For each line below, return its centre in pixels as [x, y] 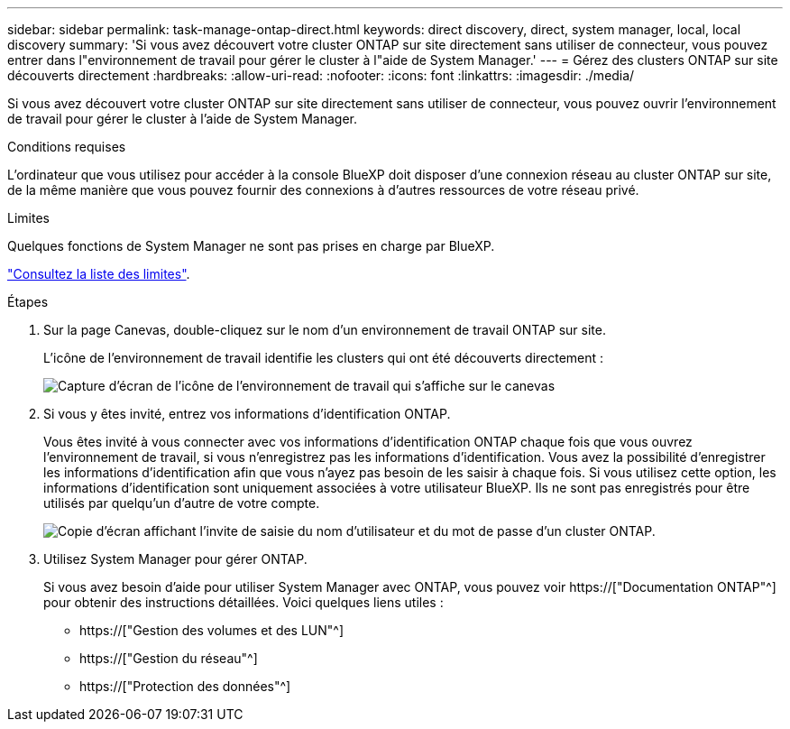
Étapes [28, 302]
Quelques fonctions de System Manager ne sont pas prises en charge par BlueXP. [251, 246]
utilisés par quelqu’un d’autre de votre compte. [182, 503]
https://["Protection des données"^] [185, 686]
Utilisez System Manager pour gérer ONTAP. [175, 559]
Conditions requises [67, 147]
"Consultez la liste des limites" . [99, 274]
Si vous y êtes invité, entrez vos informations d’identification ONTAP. [247, 414]
